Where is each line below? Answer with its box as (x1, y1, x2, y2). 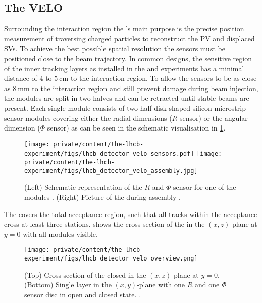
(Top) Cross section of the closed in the (24, 269, 146, 280)
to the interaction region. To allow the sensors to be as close (70, 73, 257, 83)
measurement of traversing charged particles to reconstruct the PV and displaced (4, 33, 255, 44)
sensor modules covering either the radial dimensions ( (4, 112, 172, 123)
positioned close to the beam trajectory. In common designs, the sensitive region (4, 53, 252, 63)
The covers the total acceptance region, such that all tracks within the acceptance (4, 208, 257, 219)
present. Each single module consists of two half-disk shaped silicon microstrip (4, 102, 246, 113)
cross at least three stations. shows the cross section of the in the (4, 219, 205, 229)
